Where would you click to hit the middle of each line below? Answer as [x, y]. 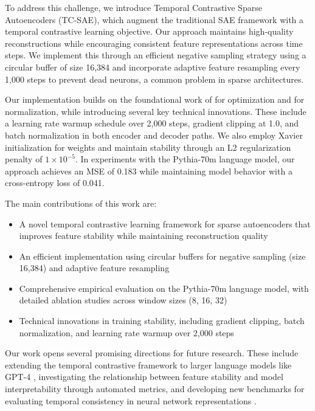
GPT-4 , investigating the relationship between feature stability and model [144, 377]
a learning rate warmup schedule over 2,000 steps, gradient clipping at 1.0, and [152, 123]
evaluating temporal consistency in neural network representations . [131, 400]
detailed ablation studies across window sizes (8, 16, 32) [123, 300]
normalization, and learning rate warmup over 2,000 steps [126, 332]
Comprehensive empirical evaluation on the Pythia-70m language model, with [164, 288]
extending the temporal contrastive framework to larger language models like [148, 364]
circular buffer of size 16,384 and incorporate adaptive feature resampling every [153, 67]
